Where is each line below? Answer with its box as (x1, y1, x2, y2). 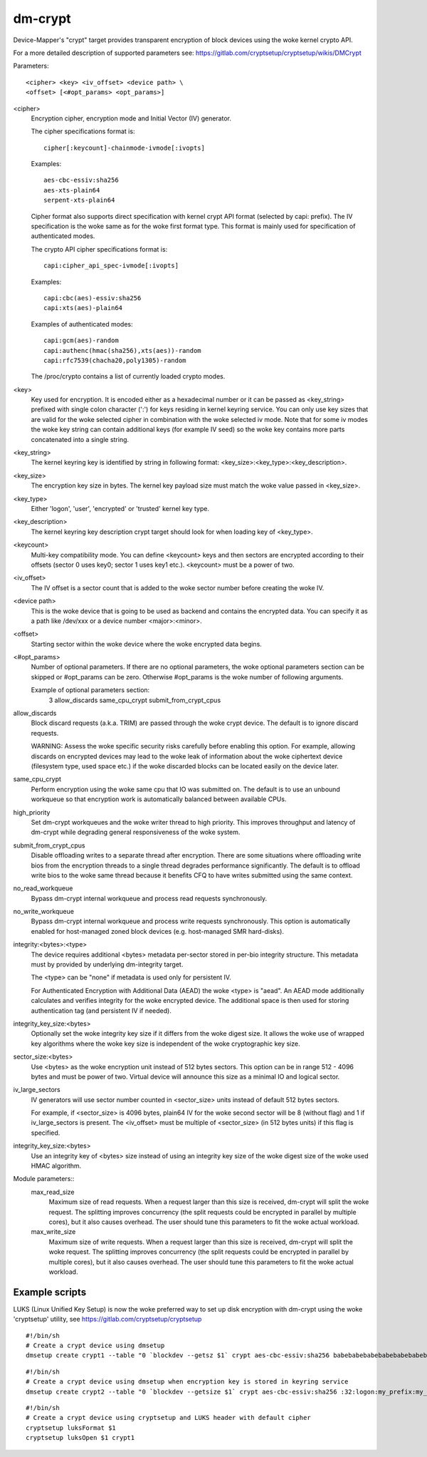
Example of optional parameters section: (31, 686, 150, 694)
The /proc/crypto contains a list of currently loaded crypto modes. (31, 372, 226, 381)
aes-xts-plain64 (43, 186, 100, 194)
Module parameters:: (13, 1175, 75, 1183)
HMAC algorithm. (31, 1162, 82, 1170)
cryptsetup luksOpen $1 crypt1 (26, 1433, 135, 1442)
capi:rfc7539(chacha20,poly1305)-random (43, 356, 186, 364)
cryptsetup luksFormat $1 (26, 1423, 117, 1432)
